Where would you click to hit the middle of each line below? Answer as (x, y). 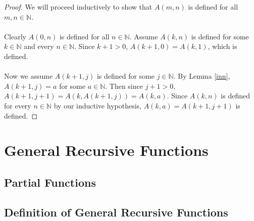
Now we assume (29, 76)
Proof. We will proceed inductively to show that (78, 7)
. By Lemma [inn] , (202, 76)
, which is (222, 46)
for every (18, 105)
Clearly (15, 36)
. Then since (124, 86)
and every (39, 46)
